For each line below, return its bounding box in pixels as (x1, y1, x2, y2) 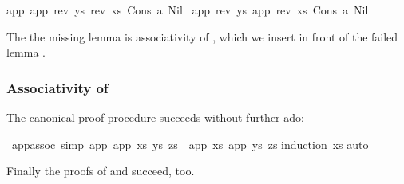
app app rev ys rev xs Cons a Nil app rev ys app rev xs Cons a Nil (6, 2, 369, 18)
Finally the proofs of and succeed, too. (6, 162, 195, 179)
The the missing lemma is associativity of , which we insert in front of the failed (6, 28, 398, 45)
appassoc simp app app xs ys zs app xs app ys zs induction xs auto (11, 135, 369, 152)
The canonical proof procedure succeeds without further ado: (6, 109, 304, 125)
